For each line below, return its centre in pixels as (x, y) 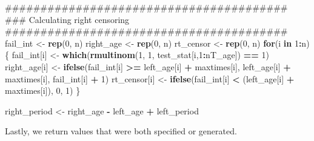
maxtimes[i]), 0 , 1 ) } (43, 90)
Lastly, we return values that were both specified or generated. (121, 131)
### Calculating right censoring (67, 19)
